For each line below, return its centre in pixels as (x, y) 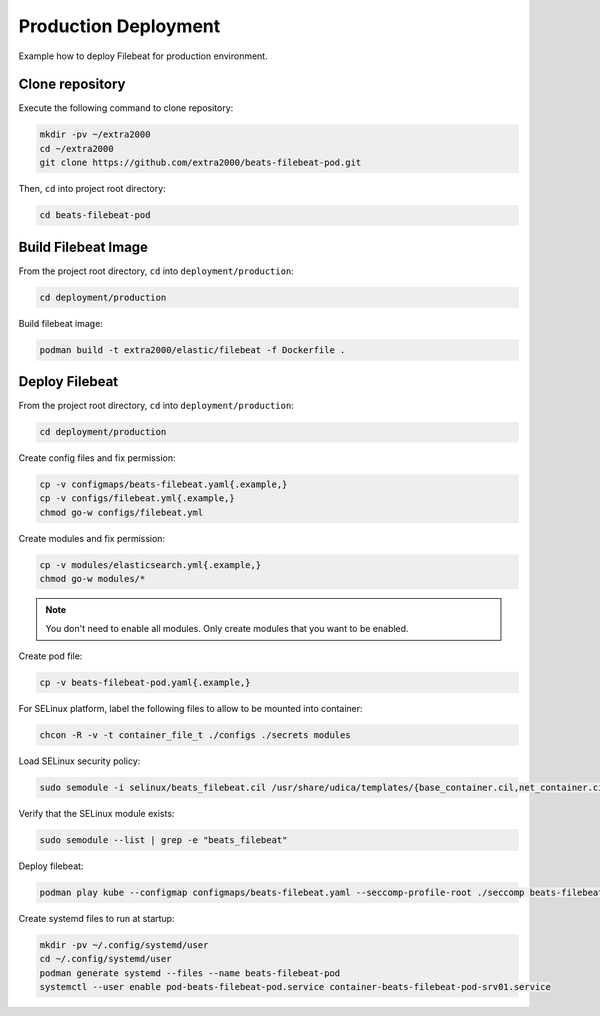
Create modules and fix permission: (91, 538)
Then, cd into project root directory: (92, 189)
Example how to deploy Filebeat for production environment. (143, 56)
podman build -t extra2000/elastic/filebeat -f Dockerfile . (192, 349)
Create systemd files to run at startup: (96, 918)
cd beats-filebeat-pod (95, 215)
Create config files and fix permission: (97, 458)
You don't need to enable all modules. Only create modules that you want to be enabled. (227, 628)
